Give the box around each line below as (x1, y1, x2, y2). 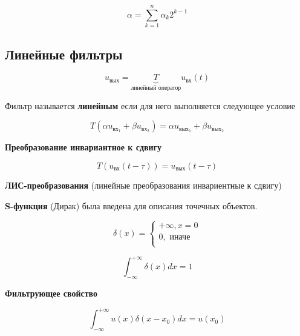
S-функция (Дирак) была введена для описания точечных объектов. (5, 199, 258, 212)
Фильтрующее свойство (5, 287, 98, 300)
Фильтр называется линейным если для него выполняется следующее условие (5, 99, 296, 112)
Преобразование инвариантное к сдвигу (5, 141, 161, 153)
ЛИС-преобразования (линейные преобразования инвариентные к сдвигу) (5, 178, 282, 191)
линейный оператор (131, 85, 181, 92)
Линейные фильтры (5, 44, 123, 63)
